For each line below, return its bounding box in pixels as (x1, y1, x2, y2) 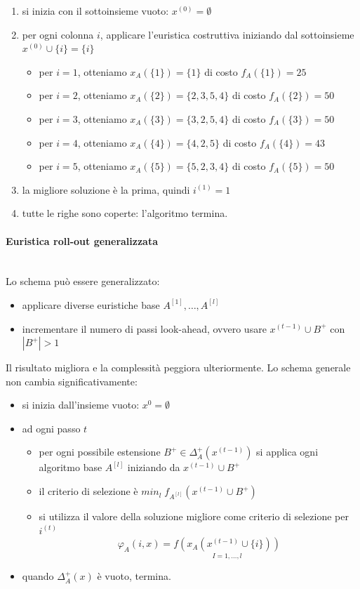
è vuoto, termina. (97, 569, 171, 583)
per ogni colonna (22, 27, 94, 41)
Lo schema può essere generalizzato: (6, 274, 160, 289)
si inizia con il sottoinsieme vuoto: (22, 4, 169, 18)
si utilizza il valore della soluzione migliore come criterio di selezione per (39, 509, 349, 524)
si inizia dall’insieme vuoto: (22, 397, 140, 412)
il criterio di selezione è (39, 484, 138, 498)
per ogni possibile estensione (39, 444, 161, 459)
